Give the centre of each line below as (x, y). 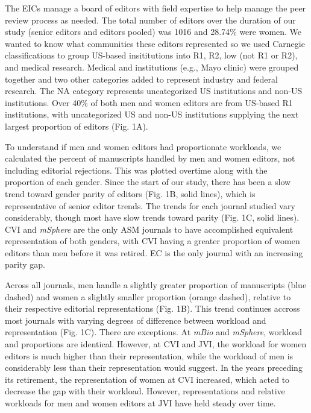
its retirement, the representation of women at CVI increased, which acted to (147, 379)
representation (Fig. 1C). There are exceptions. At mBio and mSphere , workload (153, 332)
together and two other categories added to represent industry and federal (141, 79)
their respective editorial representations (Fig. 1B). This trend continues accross (152, 308)
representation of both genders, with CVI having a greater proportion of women (152, 241)
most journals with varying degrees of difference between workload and (136, 320)
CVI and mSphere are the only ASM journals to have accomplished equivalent (149, 229)
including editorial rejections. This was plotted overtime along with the (136, 170)
